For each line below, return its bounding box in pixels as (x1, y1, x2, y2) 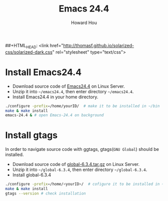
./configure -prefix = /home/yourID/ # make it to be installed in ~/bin (5, 103, 160, 108)
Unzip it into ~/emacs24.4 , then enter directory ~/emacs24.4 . (12, 88, 134, 94)
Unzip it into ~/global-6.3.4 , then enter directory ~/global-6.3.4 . (12, 166, 147, 173)
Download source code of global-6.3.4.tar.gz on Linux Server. (12, 161, 140, 167)
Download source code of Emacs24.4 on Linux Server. (12, 83, 125, 89)
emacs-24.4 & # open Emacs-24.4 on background (5, 113, 104, 118)
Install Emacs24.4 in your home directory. (12, 94, 98, 100)
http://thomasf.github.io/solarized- (63, 42, 134, 48)
